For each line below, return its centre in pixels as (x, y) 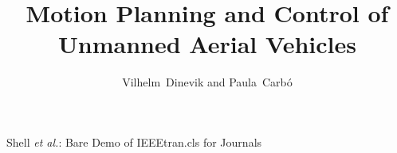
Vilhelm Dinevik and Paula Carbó (207, 82)
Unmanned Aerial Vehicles (207, 44)
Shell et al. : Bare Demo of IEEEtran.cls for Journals (134, 142)
